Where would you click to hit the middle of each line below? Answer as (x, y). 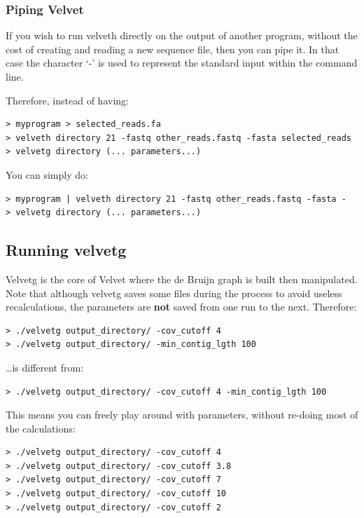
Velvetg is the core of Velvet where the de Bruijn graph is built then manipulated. (182, 279)
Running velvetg (66, 250)
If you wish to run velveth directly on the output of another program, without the (182, 35)
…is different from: (45, 367)
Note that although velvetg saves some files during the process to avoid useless (174, 293)
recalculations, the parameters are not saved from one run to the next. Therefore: (181, 307)
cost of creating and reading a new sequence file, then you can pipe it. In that (173, 49)
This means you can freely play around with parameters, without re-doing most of (182, 415)
